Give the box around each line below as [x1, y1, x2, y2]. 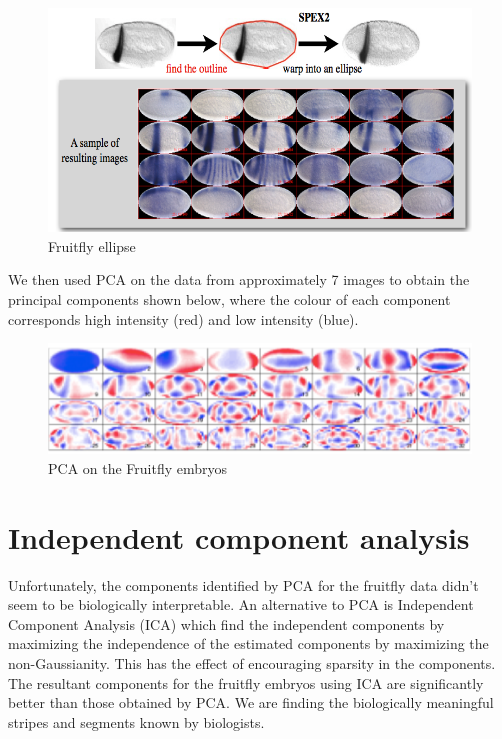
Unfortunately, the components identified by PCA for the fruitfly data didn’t [8, 574, 479, 595]
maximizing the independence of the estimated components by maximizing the [8, 633, 489, 654]
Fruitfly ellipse [48, 235, 136, 256]
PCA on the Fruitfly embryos [48, 457, 228, 478]
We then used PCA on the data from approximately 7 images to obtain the [8, 269, 470, 290]
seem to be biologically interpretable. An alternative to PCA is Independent [8, 594, 474, 615]
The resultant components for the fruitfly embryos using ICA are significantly [8, 672, 484, 693]
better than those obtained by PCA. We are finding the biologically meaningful [8, 692, 494, 713]
